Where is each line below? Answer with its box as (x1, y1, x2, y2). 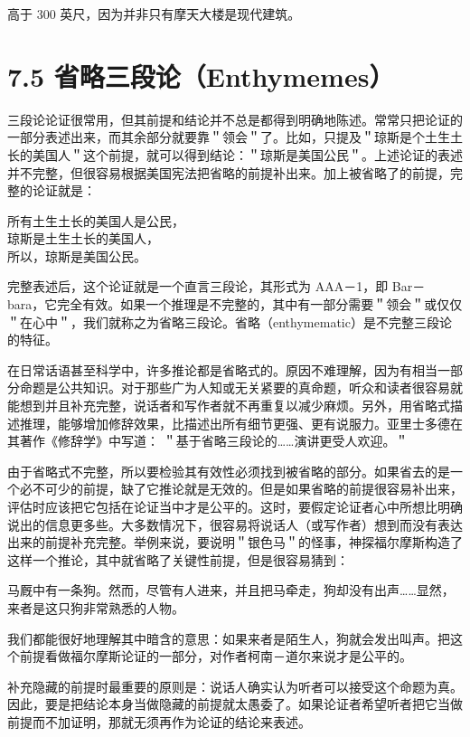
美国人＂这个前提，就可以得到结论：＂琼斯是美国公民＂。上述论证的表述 (32, 145, 463, 164)
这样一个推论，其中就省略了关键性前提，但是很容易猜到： (7, 550, 349, 569)
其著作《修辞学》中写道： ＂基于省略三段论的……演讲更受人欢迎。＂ (7, 431, 409, 450)
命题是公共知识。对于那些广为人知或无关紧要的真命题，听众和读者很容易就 (19, 378, 463, 397)
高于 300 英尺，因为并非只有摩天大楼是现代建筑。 (7, 5, 301, 23)
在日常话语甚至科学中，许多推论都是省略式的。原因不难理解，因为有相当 (7, 360, 437, 379)
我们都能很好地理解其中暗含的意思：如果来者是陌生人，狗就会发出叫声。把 (7, 628, 450, 647)
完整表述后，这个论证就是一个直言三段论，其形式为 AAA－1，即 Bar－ (7, 277, 426, 296)
